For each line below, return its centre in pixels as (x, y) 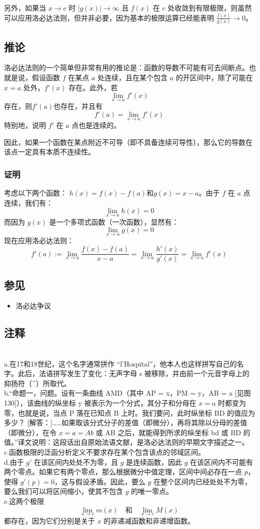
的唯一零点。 (152, 491)
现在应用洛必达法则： (39, 240)
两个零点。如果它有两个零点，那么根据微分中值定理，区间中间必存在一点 (123, 472)
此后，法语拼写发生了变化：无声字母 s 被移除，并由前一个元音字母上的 (133, 373)
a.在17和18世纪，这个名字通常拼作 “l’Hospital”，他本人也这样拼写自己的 (120, 363)
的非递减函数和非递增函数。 (149, 520)
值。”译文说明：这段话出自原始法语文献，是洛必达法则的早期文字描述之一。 (126, 442)
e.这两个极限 (24, 501)
